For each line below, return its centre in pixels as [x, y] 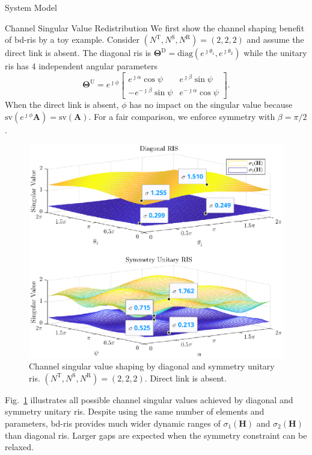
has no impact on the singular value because [211, 104]
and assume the [275, 39]
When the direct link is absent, [62, 104]
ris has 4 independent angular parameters [81, 66]
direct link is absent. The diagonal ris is [78, 53]
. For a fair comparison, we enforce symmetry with [182, 116]
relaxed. [19, 447]
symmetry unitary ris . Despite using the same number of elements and [135, 411]
